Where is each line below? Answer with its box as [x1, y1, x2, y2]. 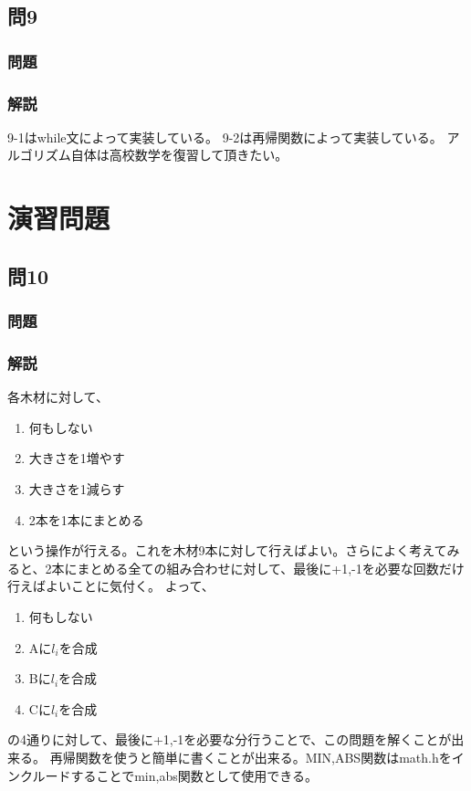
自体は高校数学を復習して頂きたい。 [70, 145, 288, 164]
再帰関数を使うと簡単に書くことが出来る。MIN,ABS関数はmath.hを [49, 747, 452, 766]
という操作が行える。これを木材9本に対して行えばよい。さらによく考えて [7, 541, 447, 560]
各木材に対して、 [7, 387, 109, 406]
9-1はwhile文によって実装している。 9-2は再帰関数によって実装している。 [7, 127, 443, 146]
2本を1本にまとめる [28, 510, 144, 529]
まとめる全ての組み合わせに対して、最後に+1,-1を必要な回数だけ [77, 558, 465, 577]
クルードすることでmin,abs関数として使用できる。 [19, 765, 318, 785]
